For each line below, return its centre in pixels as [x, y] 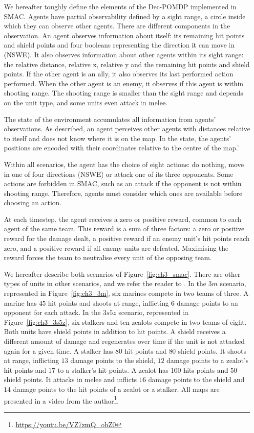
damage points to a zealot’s [208, 360]
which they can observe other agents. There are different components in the [117, 26]
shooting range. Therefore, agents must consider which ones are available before [123, 193]
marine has [21, 302]
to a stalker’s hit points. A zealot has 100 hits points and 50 [147, 370]
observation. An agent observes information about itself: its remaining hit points [124, 35]
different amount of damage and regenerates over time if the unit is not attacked [124, 341]
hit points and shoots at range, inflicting [108, 302]
